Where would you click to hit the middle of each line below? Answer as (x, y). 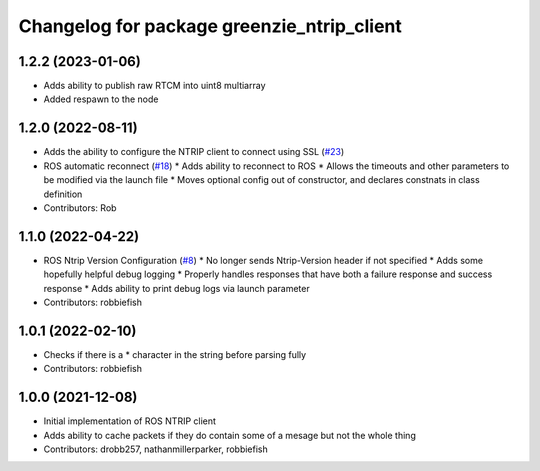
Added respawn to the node (101, 99)
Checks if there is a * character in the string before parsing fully (175, 354)
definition (63, 194)
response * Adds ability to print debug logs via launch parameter (176, 288)
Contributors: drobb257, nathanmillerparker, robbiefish (156, 449)
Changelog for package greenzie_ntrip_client (210, 26)
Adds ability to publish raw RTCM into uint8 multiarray (154, 86)
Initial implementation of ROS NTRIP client (130, 421)
